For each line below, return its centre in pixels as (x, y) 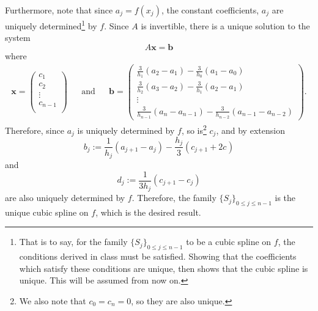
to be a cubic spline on (229, 242)
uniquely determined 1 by (51, 25)
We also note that (53, 301)
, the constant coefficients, (210, 10)
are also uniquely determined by (65, 198)
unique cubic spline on (47, 212)
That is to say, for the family (73, 242)
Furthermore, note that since (59, 10)
